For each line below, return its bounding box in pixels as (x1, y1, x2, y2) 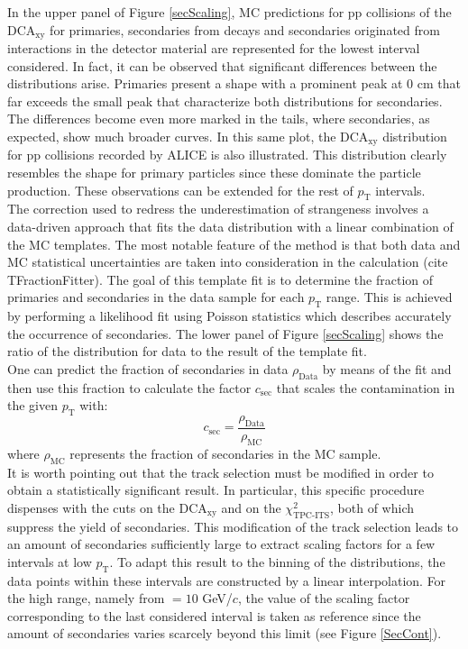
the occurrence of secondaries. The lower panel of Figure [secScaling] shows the (7, 324, 444, 343)
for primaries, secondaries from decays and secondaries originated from (50, 20, 440, 39)
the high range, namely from (7, 589, 165, 608)
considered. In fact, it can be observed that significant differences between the (7, 56, 437, 75)
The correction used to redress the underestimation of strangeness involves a (7, 199, 429, 218)
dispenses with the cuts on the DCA (7, 498, 207, 516)
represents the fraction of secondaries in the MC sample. (69, 443, 381, 462)
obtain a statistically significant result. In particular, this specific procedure (7, 480, 425, 499)
